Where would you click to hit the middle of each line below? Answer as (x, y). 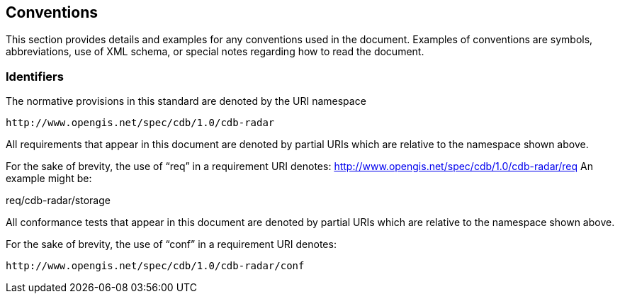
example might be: (49, 179)
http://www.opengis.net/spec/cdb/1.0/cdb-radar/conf (155, 266)
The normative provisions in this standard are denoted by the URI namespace (186, 101)
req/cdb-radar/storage (58, 201)
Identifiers (35, 76)
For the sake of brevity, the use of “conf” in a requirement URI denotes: (171, 244)
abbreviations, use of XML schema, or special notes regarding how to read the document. (215, 52)
